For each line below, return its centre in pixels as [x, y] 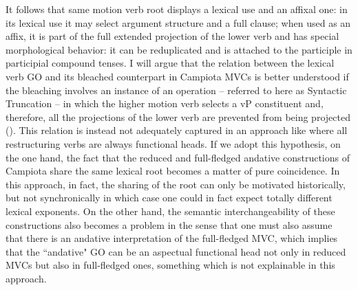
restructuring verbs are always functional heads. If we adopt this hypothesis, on [173, 143]
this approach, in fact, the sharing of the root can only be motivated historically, [176, 184]
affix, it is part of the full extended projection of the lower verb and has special [172, 36]
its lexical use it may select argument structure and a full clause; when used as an [178, 22]
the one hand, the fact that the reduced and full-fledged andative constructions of [178, 157]
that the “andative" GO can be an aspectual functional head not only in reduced [176, 251]
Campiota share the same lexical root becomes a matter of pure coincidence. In [173, 171]
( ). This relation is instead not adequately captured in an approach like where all [177, 130]
